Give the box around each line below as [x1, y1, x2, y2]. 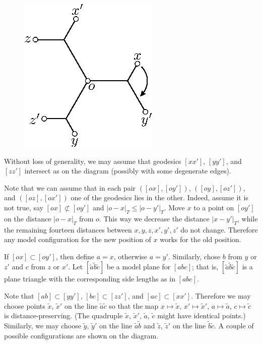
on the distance [4, 213, 51, 223]
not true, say [4, 202, 43, 212]
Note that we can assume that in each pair [4, 182, 136, 193]
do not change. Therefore [180, 224, 258, 235]
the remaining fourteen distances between [4, 224, 132, 235]
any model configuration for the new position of [4, 234, 151, 245]
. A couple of [214, 320, 254, 330]
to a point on [193, 202, 234, 212]
